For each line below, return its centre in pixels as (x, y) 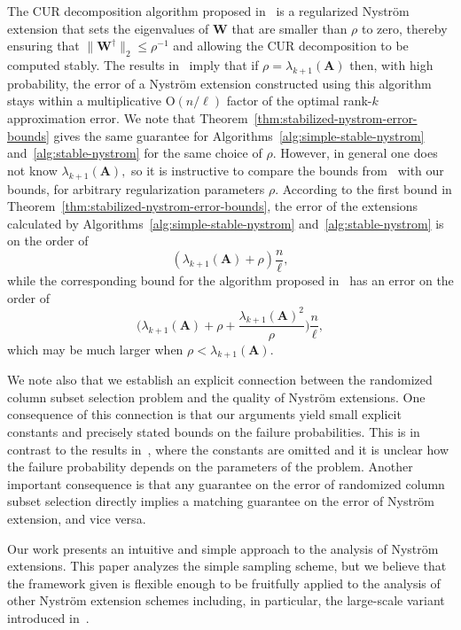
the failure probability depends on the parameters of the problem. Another (210, 467)
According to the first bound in (367, 188)
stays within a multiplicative (84, 101)
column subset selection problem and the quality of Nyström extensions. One (216, 397)
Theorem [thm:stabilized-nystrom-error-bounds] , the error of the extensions (213, 206)
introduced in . (48, 618)
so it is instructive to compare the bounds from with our (288, 170)
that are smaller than (289, 28)
